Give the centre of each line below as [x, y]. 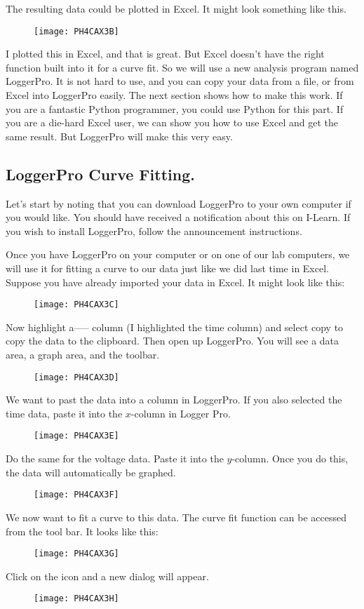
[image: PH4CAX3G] [76, 554]
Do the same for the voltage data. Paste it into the [115, 459]
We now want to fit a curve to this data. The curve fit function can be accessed [176, 517]
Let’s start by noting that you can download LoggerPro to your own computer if [178, 203]
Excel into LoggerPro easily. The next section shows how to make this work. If [174, 95]
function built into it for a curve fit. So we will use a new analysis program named [182, 67]
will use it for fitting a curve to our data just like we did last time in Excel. [167, 268]
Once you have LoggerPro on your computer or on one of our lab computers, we [178, 254]
